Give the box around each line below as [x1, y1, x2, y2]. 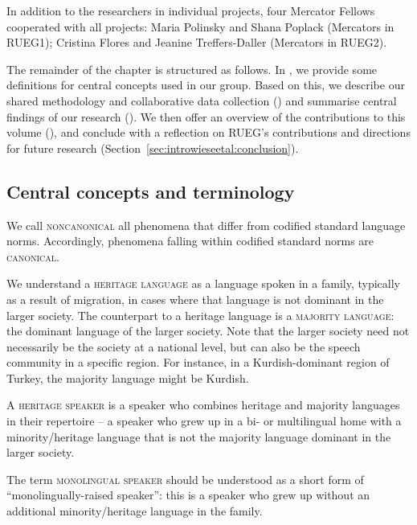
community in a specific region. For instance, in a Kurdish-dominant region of [6, 354, 390, 371]
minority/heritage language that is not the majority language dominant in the [6, 428, 391, 445]
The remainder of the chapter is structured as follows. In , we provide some [6, 60, 378, 77]
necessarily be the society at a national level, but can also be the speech [6, 338, 361, 355]
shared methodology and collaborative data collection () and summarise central [6, 92, 397, 109]
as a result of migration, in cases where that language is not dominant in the [6, 290, 384, 307]
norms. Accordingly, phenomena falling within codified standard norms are [6, 232, 374, 249]
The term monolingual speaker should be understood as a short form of [6, 470, 364, 487]
